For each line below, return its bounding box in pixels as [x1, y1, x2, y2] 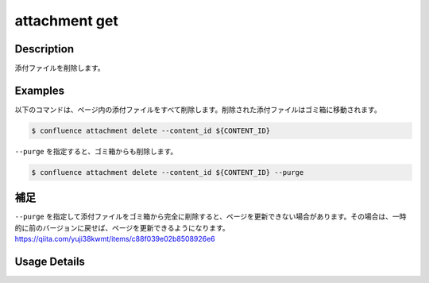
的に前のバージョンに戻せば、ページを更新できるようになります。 [14, 223, 230, 232]
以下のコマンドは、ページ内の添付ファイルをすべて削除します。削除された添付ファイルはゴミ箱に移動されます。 [14, 104, 381, 114]
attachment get [14, 12, 118, 29]
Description [14, 42, 75, 56]
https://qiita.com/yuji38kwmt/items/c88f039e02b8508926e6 [14, 235, 216, 244]
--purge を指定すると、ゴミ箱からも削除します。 [14, 146, 178, 156]
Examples [14, 83, 65, 97]
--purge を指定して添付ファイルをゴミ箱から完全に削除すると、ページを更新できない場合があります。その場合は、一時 [14, 211, 407, 222]
